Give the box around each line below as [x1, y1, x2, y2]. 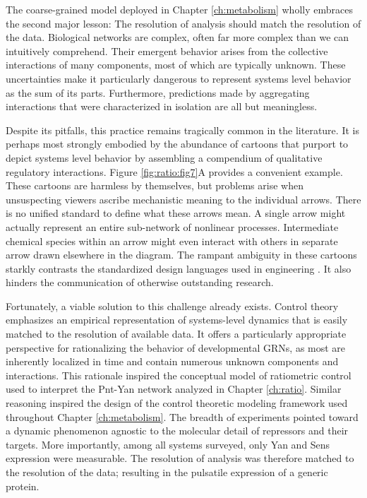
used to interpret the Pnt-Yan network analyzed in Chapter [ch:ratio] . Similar [6, 381, 342, 396]
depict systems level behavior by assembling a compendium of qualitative [6, 150, 323, 165]
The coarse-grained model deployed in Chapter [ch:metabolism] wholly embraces [6, 2, 353, 16]
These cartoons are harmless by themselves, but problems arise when [6, 178, 303, 193]
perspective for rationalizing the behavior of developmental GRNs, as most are [6, 340, 346, 355]
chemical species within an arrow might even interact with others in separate [6, 233, 338, 248]
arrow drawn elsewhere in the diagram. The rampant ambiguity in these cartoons [6, 247, 357, 262]
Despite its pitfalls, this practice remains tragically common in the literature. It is [6, 122, 359, 137]
